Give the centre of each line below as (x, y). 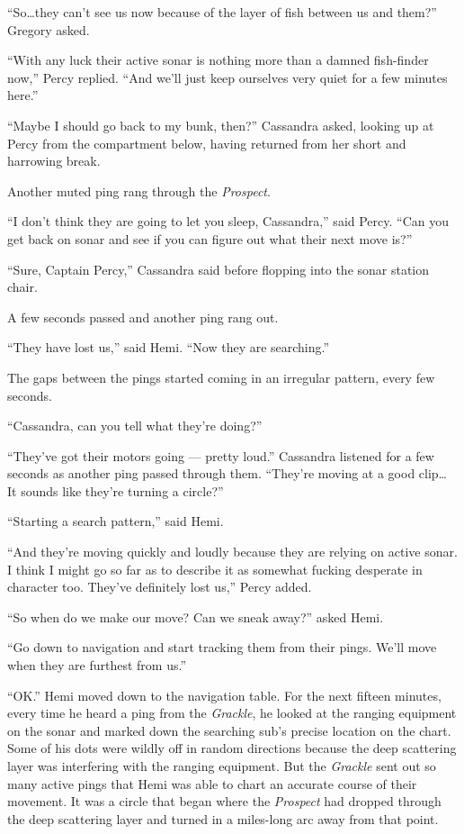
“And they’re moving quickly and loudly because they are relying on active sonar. (232, 552)
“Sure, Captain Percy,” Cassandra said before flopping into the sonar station (219, 269)
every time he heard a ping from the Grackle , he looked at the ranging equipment (232, 713)
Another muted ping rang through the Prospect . (139, 190)
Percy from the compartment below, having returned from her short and (207, 143)
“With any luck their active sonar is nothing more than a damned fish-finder (218, 60)
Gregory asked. (49, 29)
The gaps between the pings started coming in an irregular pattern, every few (221, 377)
